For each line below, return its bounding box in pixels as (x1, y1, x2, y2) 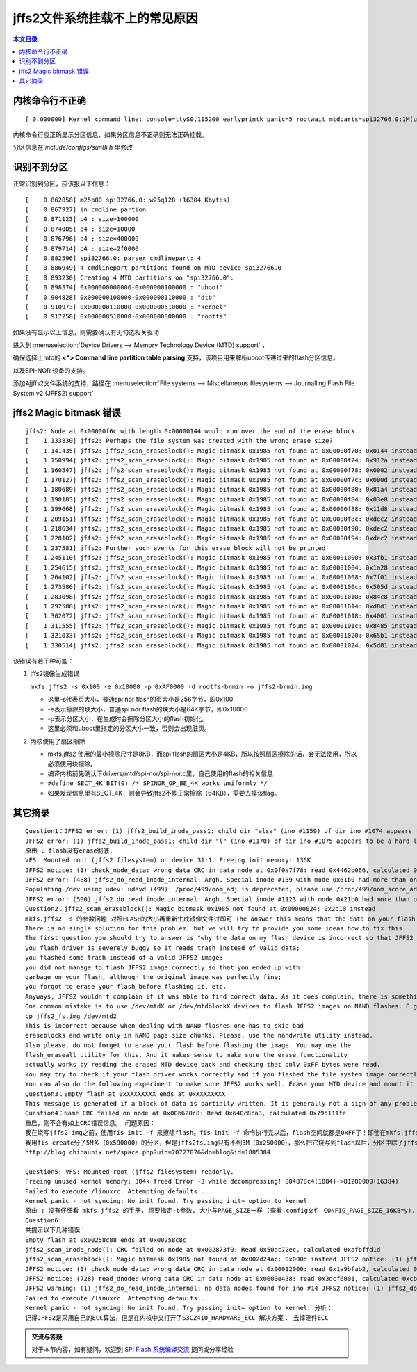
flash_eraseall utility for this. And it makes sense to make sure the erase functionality (25, 1051, 347, 1059)
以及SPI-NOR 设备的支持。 (13, 366, 90, 375)
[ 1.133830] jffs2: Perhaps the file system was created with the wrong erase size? (25, 437, 334, 445)
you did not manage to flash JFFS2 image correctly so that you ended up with (25, 963, 300, 971)
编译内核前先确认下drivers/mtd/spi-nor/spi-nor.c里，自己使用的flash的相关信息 (47, 769, 274, 777)
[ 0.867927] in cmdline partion (25, 205, 147, 213)
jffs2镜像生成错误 (30, 670, 80, 678)
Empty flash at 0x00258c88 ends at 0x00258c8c (25, 1236, 187, 1244)
